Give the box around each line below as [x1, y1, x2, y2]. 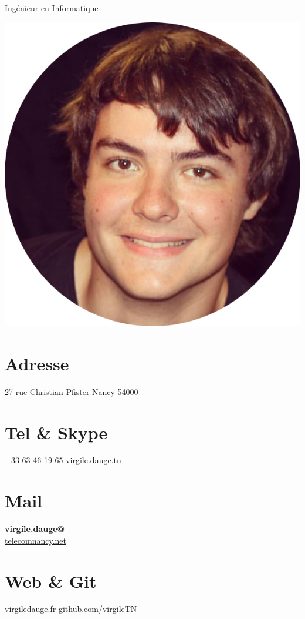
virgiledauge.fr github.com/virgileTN [5, 603, 137, 615]
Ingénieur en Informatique [5, 2, 99, 14]
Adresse [5, 351, 69, 375]
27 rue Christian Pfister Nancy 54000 [5, 385, 138, 397]
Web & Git [5, 568, 97, 593]
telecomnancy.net [5, 534, 66, 546]
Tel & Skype [5, 420, 108, 444]
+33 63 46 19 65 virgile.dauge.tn [5, 454, 121, 466]
